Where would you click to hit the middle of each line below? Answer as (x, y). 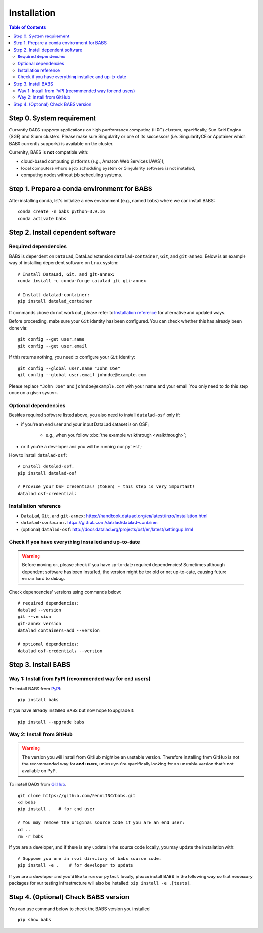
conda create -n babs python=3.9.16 (61, 212)
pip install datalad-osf (47, 473)
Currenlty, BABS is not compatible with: (49, 152)
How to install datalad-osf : (38, 455)
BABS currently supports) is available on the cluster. (61, 143)
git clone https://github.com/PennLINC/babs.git (77, 795)
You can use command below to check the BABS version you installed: (80, 909)
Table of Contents (28, 27)
